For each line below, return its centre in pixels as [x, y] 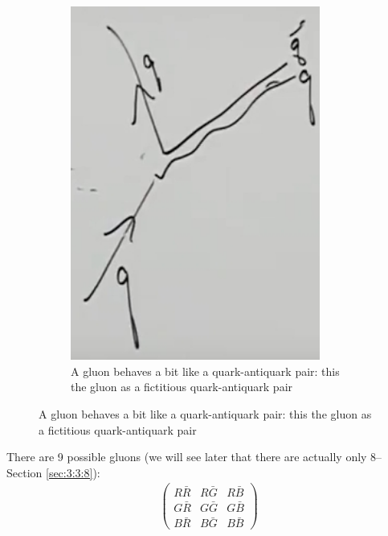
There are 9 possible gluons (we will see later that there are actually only [187, 457]
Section [25, 472]
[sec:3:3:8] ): [73, 472]
